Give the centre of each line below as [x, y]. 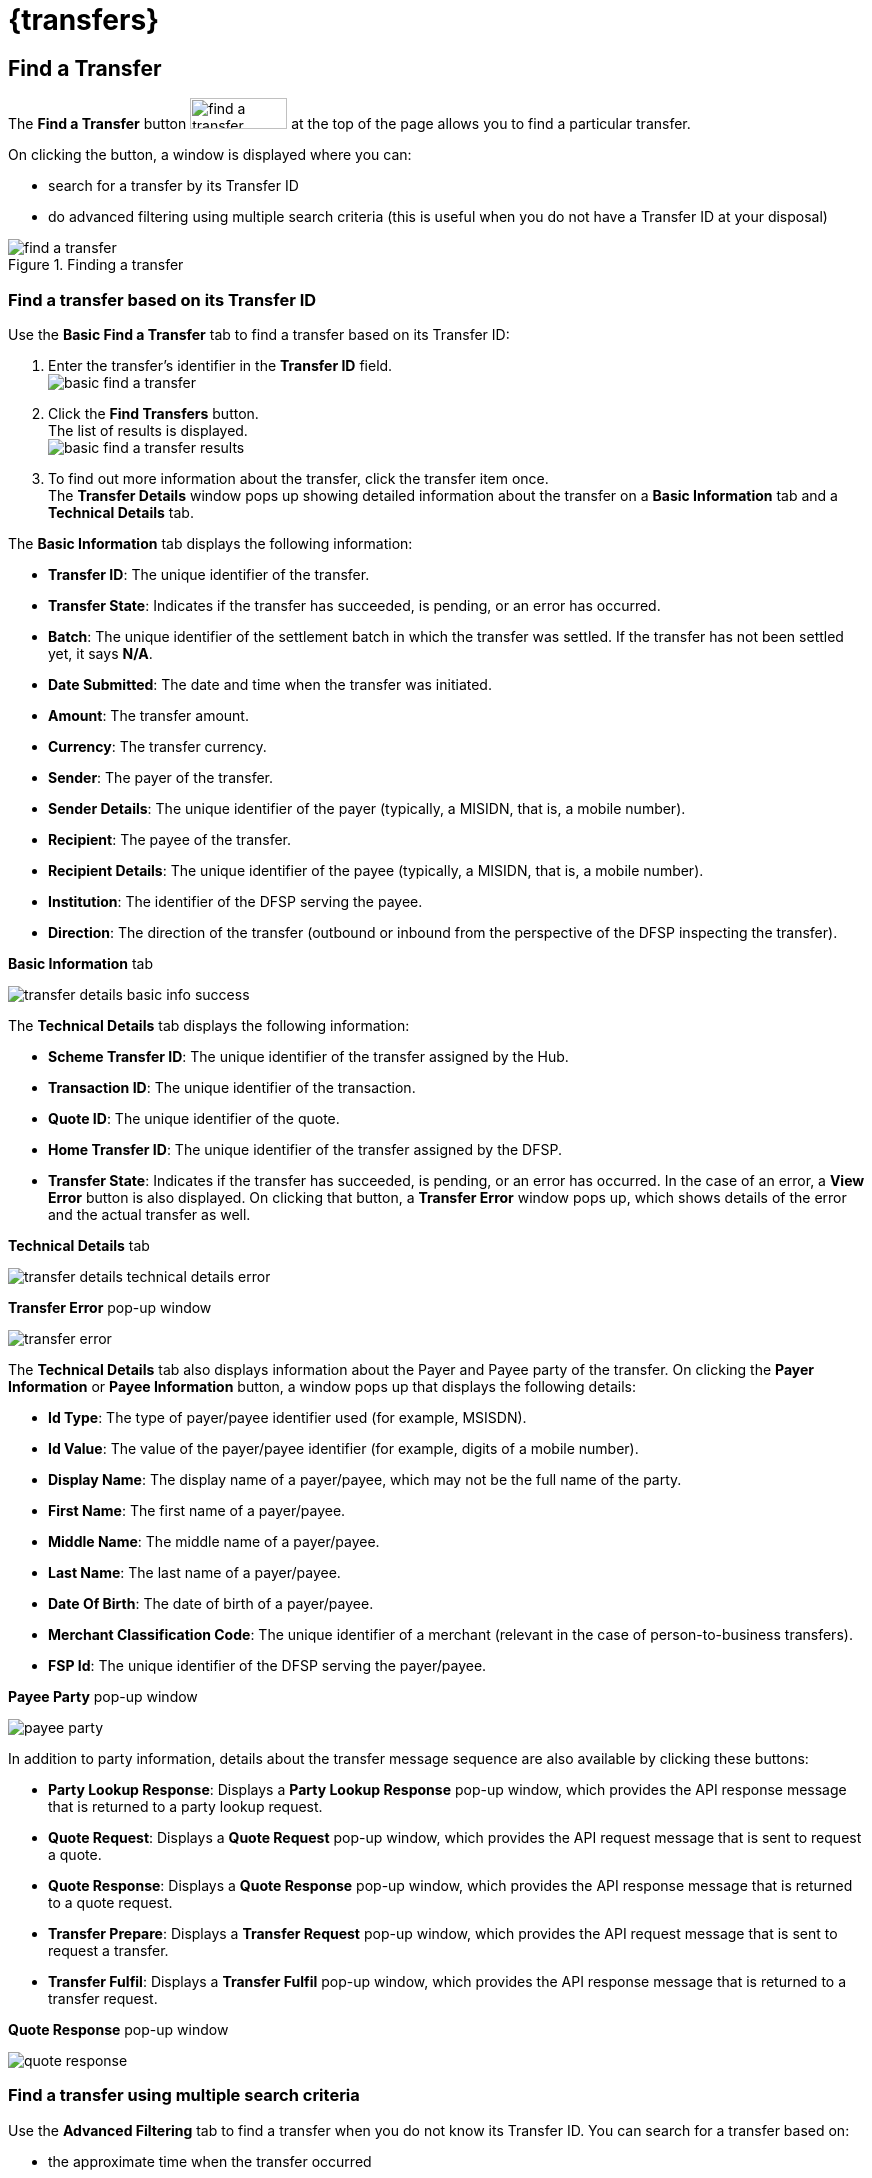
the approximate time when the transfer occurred [210, 2161]
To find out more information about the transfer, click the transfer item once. [298, 478]
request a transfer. [108, 1950]
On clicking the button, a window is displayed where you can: [210, 155]
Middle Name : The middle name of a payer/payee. [214, 1541]
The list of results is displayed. [148, 430]
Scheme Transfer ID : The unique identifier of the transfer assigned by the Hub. [308, 1056]
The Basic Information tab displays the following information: [210, 543]
